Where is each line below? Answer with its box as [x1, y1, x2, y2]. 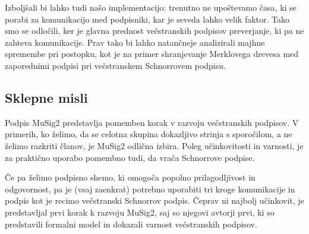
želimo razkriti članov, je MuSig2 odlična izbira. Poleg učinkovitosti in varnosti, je [5, 139, 304, 151]
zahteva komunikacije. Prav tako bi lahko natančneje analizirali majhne [5, 36, 265, 48]
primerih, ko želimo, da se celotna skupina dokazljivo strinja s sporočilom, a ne [5, 128, 292, 140]
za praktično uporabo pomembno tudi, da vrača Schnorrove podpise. [5, 151, 255, 163]
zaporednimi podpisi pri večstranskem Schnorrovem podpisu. [5, 59, 226, 71]
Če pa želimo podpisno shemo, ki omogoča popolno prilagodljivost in [5, 171, 256, 184]
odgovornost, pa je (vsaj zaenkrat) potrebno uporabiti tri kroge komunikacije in [5, 182, 295, 195]
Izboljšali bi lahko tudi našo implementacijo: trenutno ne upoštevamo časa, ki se [5, 1, 297, 13]
